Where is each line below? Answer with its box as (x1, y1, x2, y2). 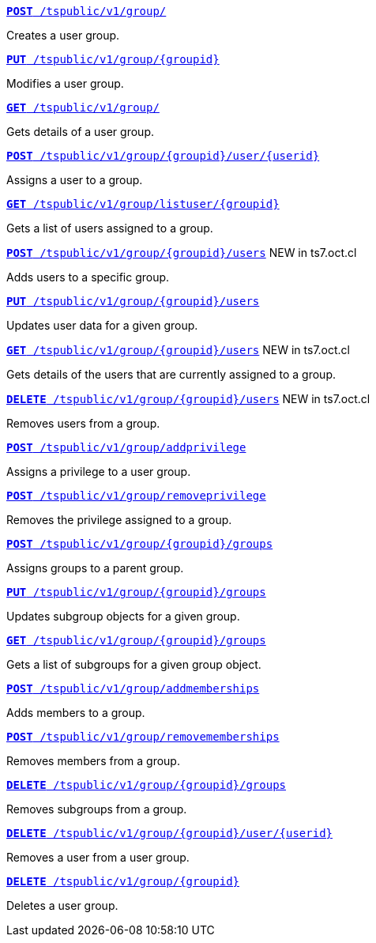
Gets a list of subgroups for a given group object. (6, 658, 261, 671)
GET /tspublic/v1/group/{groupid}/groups (6, 634, 266, 647)
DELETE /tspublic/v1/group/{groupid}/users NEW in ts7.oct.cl (6, 392, 370, 405)
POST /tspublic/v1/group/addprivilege (6, 441, 246, 454)
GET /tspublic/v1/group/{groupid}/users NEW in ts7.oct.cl (6, 343, 350, 356)
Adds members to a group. (6, 706, 145, 719)
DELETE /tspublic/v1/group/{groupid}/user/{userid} (6, 827, 333, 839)
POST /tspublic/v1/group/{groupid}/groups (6, 538, 273, 550)
